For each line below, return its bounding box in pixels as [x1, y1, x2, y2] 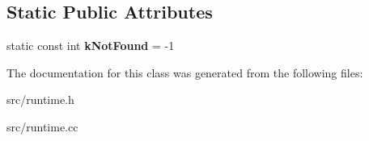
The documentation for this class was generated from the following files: [6, 64, 363, 81]
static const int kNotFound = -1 [6, 37, 175, 54]
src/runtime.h [6, 91, 74, 108]
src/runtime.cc [6, 118, 78, 135]
